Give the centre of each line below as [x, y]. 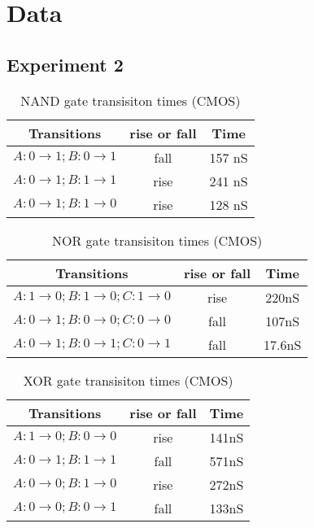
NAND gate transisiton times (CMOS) [131, 100]
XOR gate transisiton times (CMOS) [128, 380]
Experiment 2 [65, 64]
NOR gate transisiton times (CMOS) [157, 240]
